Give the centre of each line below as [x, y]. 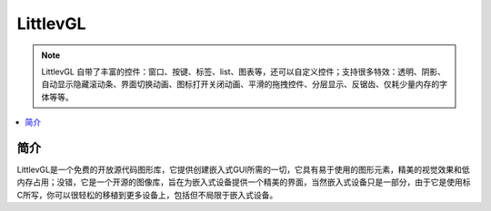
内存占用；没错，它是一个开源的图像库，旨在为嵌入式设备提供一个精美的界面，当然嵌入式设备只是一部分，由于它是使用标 [244, 182]
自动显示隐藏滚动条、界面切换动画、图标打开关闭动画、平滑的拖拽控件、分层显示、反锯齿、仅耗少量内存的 [240, 84]
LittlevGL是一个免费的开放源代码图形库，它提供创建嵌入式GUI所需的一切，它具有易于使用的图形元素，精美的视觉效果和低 [243, 170]
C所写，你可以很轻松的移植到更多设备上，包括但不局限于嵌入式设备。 [147, 195]
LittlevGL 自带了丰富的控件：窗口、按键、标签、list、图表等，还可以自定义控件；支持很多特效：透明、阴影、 [243, 72]
